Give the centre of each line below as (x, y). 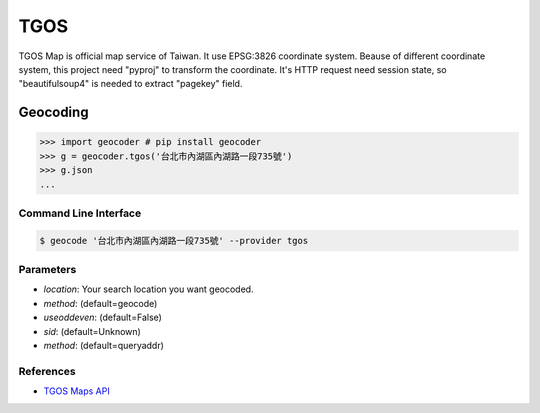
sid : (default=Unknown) (92, 331)
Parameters (47, 269)
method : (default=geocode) (100, 303)
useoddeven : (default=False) (102, 317)
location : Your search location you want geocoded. (148, 289)
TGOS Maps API (76, 391)
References (47, 371)
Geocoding (53, 112)
